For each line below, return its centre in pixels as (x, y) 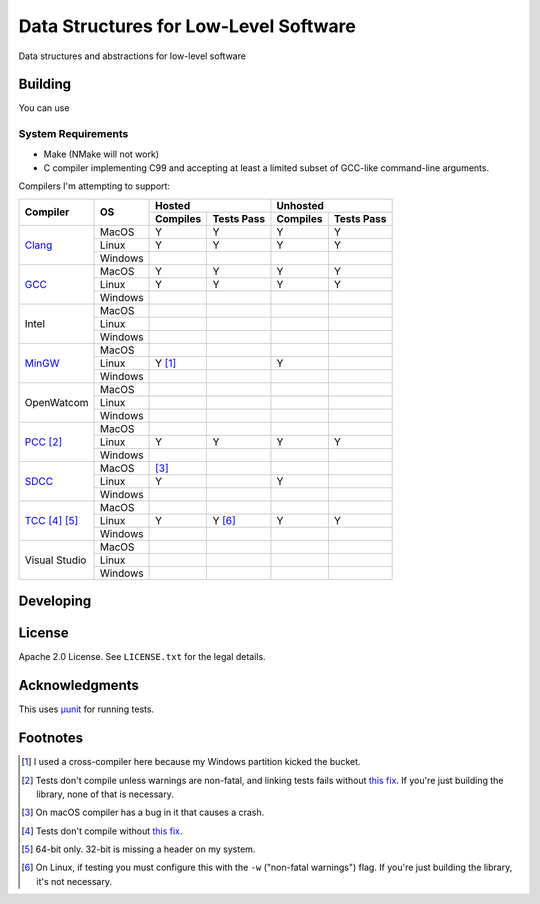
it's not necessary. (74, 881)
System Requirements (73, 134)
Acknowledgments (79, 685)
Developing (55, 601)
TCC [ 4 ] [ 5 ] (51, 520)
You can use (44, 108)
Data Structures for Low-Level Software (187, 26)
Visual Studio (55, 560)
